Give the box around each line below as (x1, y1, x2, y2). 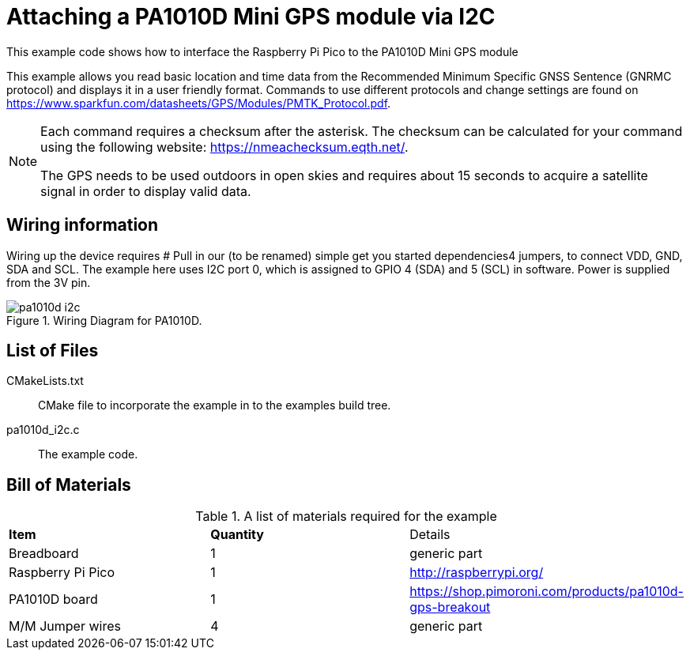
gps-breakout (409, 599, 491, 616)
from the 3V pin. (6, 275, 91, 289)
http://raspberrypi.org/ (409, 564, 544, 581)
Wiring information (6, 215, 159, 236)
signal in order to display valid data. (40, 183, 251, 199)
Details (409, 526, 451, 543)
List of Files (6, 341, 99, 361)
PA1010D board (9, 591, 98, 608)
